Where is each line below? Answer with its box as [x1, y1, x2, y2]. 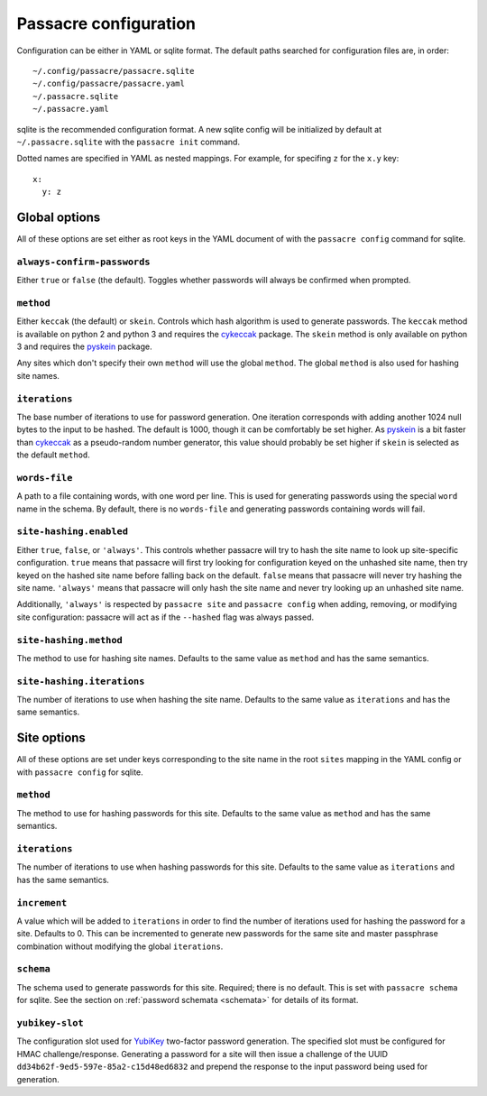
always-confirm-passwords [16, 255, 151, 268]
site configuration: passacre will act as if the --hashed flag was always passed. [16, 612, 315, 622]
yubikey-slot [16, 1018, 85, 1028]
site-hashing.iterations [16, 675, 145, 687]
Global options [16, 209, 101, 225]
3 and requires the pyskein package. [16, 341, 152, 352]
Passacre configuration [16, 14, 197, 33]
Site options [16, 731, 86, 746]
